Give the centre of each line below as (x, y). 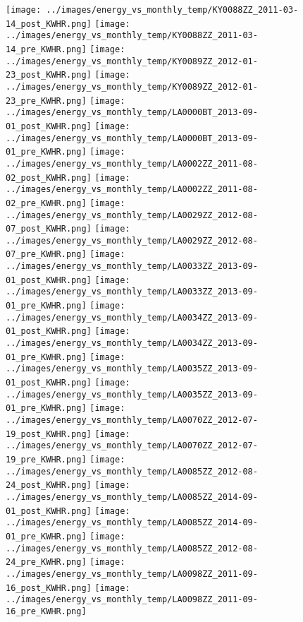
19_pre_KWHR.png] (46, 459)
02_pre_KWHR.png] (46, 203)
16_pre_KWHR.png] (46, 611)
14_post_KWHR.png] (49, 24)
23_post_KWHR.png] (49, 75)
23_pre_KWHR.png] (46, 101)
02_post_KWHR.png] (49, 178)
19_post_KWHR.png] (49, 434)
